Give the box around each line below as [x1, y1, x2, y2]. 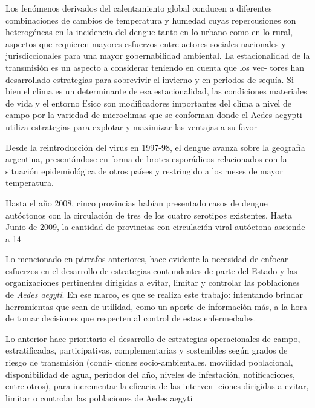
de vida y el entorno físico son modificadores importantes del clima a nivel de [5, 96, 291, 109]
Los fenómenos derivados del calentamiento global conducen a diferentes [5, 2, 272, 14]
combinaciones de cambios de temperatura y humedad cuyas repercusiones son [5, 13, 296, 26]
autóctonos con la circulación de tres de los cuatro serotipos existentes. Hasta [5, 208, 292, 221]
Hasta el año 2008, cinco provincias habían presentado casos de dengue [5, 196, 268, 209]
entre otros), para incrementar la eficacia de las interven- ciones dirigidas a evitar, [5, 380, 309, 392]
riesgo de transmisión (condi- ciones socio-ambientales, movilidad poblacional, [5, 356, 293, 369]
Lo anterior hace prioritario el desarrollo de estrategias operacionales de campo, [5, 332, 300, 344]
